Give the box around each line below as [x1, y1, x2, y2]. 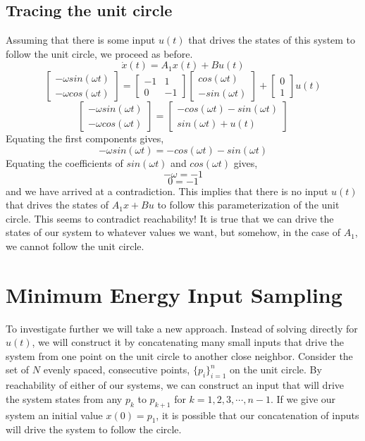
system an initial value [6, 407, 103, 422]
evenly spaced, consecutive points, [43, 362, 190, 377]
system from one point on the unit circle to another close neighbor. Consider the [6, 348, 353, 363]
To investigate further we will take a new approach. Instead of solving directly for [6, 321, 358, 335]
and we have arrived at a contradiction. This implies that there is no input [6, 183, 328, 198]
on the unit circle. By [229, 362, 322, 377]
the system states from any [6, 391, 123, 406]
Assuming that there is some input [6, 32, 156, 47]
